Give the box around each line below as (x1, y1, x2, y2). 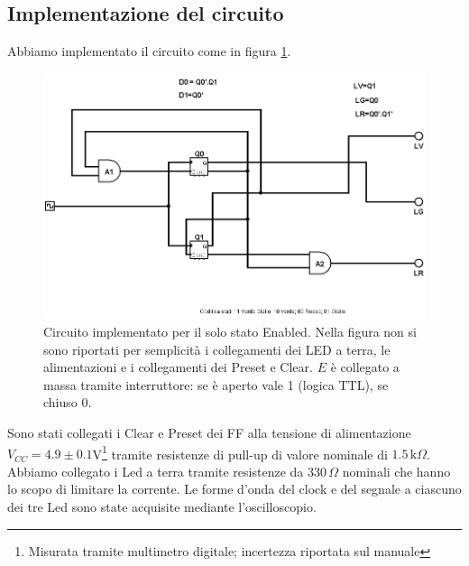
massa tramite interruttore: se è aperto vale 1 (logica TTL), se (43, 375, 389, 394)
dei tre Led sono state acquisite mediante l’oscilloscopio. (7, 496, 317, 515)
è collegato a (330, 357, 400, 376)
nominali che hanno (342, 461, 451, 480)
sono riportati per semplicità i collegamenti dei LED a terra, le (43, 339, 391, 358)
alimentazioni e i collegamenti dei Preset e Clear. (43, 357, 313, 376)
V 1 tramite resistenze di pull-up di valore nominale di (92, 441, 388, 463)
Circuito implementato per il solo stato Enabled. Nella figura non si (43, 321, 417, 340)
